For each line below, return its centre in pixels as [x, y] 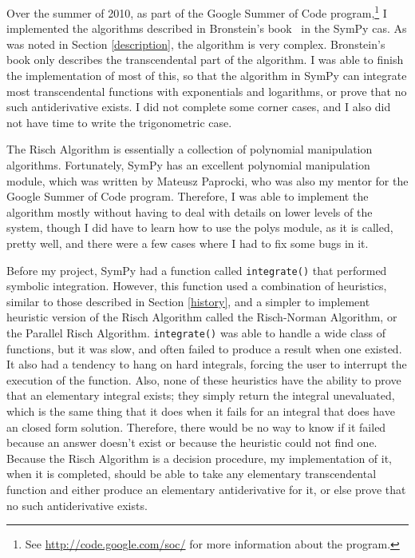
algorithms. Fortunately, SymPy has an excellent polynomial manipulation [188, 165]
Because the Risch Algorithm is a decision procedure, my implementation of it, [199, 458]
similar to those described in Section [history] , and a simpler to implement [188, 301]
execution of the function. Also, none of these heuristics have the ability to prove [204, 379]
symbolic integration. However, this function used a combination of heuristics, [197, 286]
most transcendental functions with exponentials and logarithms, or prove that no [207, 91]
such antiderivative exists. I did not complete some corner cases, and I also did [199, 107]
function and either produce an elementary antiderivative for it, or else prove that [206, 489]
